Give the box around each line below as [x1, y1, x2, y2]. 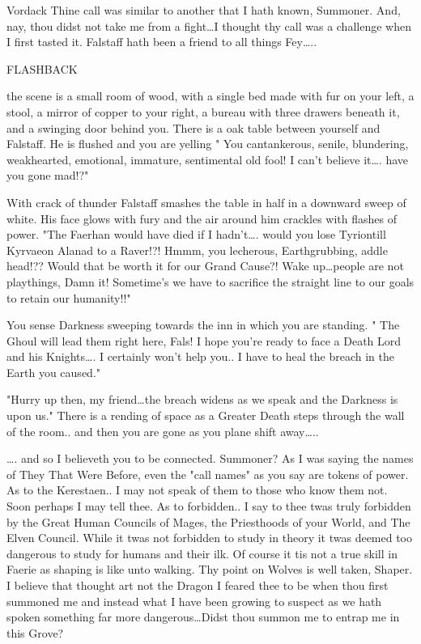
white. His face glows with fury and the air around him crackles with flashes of [6, 210, 397, 227]
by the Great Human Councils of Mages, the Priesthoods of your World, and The [6, 513, 410, 530]
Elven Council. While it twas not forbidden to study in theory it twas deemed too [6, 529, 413, 546]
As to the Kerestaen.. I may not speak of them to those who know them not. [6, 481, 388, 498]
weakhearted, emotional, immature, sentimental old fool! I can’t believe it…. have [6, 150, 409, 167]
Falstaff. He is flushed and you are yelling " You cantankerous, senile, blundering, [6, 135, 409, 152]
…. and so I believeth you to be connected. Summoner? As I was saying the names [6, 450, 414, 467]
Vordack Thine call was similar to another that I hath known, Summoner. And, [6, 2, 401, 18]
